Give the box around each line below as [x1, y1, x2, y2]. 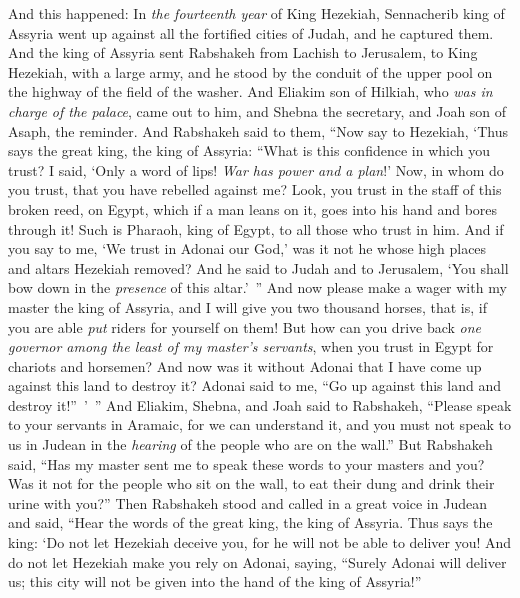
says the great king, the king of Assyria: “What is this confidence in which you [8, 140, 490, 161]
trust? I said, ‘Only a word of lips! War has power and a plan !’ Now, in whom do [8, 159, 504, 180]
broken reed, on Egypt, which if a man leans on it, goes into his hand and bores [8, 198, 498, 219]
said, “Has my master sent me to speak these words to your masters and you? [8, 453, 485, 474]
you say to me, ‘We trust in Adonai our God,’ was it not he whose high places [8, 238, 487, 259]
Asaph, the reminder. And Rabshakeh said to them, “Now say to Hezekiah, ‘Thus [8, 120, 508, 141]
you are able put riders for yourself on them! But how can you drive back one [8, 316, 482, 337]
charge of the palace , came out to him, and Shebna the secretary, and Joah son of [8, 100, 507, 121]
